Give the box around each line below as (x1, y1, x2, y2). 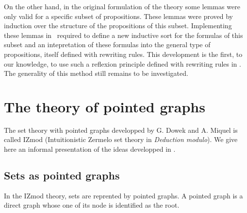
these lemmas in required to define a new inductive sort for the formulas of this (4, 30, 243, 40)
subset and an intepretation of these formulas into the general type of (4, 39, 211, 50)
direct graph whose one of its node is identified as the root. (4, 200, 180, 210)
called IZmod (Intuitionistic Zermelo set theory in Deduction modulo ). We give (4, 134, 238, 144)
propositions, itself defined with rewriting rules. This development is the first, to (4, 49, 243, 59)
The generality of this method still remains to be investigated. (4, 68, 188, 78)
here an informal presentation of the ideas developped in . (4, 144, 176, 154)
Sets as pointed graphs (4, 168, 120, 183)
